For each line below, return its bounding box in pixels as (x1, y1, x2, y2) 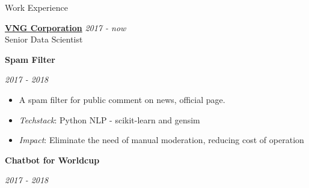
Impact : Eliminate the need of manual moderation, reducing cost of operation (19, 134, 304, 146)
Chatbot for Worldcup (5, 153, 100, 166)
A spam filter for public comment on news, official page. (19, 93, 225, 105)
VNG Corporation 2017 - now (5, 21, 126, 34)
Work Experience (5, 1, 68, 13)
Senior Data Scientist (5, 33, 83, 46)
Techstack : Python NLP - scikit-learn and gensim (19, 113, 200, 126)
